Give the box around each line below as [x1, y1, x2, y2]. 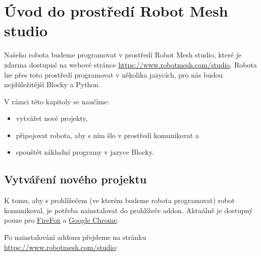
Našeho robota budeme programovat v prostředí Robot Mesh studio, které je [4, 49, 242, 60]
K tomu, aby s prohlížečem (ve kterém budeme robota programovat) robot [4, 195, 235, 206]
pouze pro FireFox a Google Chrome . [4, 215, 119, 225]
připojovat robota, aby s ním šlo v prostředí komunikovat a [16, 130, 199, 140]
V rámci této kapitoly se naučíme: [4, 96, 110, 106]
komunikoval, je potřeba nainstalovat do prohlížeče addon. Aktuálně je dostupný [4, 205, 253, 215]
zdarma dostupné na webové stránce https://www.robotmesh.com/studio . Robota [4, 59, 257, 70]
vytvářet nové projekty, [16, 113, 88, 123]
